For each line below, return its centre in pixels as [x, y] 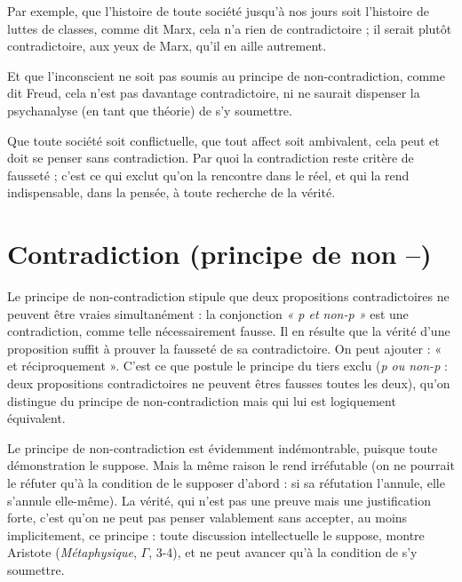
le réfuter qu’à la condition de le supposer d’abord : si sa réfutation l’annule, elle [226, 482]
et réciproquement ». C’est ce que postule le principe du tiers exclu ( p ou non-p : [227, 366]
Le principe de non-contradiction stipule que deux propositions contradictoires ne [228, 296]
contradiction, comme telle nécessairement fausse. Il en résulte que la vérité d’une [229, 331]
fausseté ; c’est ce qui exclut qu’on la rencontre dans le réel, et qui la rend [208, 175]
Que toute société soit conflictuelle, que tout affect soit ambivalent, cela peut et [223, 140]
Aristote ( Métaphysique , [72, 552]
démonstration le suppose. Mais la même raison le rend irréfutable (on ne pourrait [231, 465]
